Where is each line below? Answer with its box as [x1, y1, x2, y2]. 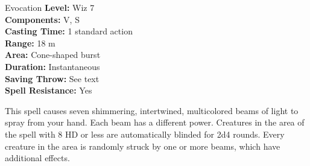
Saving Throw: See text [5, 72, 100, 85]
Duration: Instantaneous [5, 60, 100, 72]
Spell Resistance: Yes [5, 84, 92, 97]
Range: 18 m [5, 36, 55, 49]
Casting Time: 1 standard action [5, 25, 133, 37]
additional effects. [5, 152, 70, 164]
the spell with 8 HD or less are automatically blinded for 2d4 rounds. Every [5, 127, 285, 140]
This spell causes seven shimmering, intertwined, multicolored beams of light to [5, 104, 299, 117]
